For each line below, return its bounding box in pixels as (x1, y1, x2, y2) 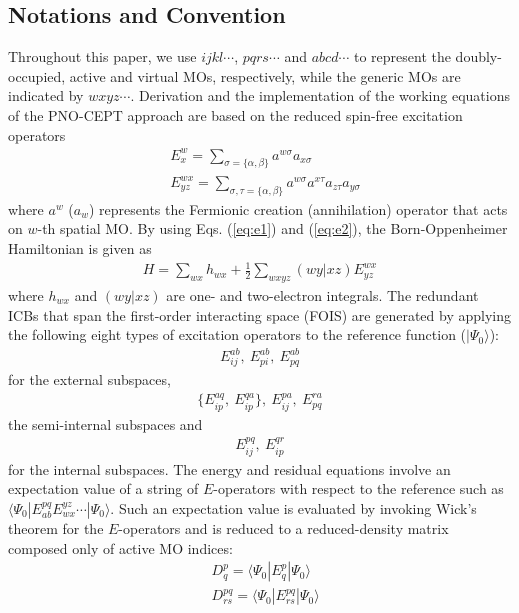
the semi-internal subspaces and (8, 413, 203, 434)
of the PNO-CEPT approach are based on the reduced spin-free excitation (8, 104, 463, 125)
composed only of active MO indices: (8, 537, 233, 558)
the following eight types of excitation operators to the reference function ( (8, 324, 467, 345)
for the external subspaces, (8, 369, 171, 389)
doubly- (455, 46, 502, 67)
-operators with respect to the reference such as (213, 478, 504, 499)
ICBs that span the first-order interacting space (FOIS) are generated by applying (8, 304, 511, 325)
